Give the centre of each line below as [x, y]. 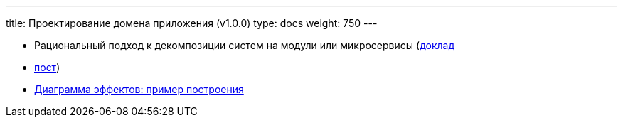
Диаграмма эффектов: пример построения [139, 89]
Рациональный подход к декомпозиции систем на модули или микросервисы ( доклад [244, 45]
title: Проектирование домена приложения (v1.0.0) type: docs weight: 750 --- [192, 23]
